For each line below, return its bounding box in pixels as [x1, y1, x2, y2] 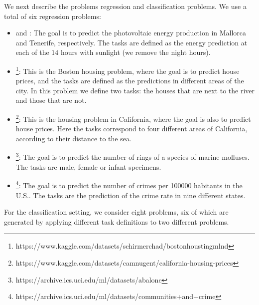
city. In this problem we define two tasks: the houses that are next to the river [15, 85, 255, 95]
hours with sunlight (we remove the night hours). [61, 47, 211, 57]
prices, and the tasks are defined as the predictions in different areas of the [15, 75, 244, 86]
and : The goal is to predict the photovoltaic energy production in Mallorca [15, 27, 247, 38]
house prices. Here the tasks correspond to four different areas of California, [15, 123, 248, 134]
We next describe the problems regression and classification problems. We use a [4, 1, 247, 11]
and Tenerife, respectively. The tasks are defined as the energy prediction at [15, 37, 248, 47]
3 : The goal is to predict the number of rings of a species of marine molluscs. [15, 150, 250, 162]
